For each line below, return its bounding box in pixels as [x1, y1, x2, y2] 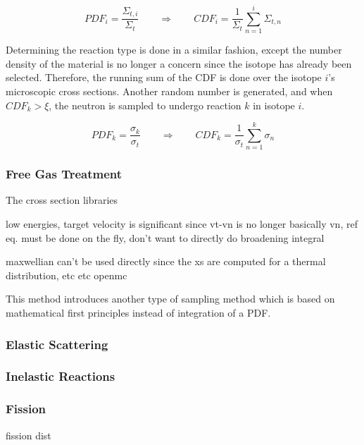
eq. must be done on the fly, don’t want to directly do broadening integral [6, 230, 325, 245]
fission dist [6, 427, 51, 442]
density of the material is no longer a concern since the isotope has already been [6, 56, 352, 71]
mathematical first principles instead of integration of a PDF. [6, 305, 271, 319]
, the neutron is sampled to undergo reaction [49, 97, 241, 112]
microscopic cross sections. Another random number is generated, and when [6, 83, 333, 98]
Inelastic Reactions [6, 367, 115, 385]
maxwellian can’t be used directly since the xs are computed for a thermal [6, 254, 326, 269]
